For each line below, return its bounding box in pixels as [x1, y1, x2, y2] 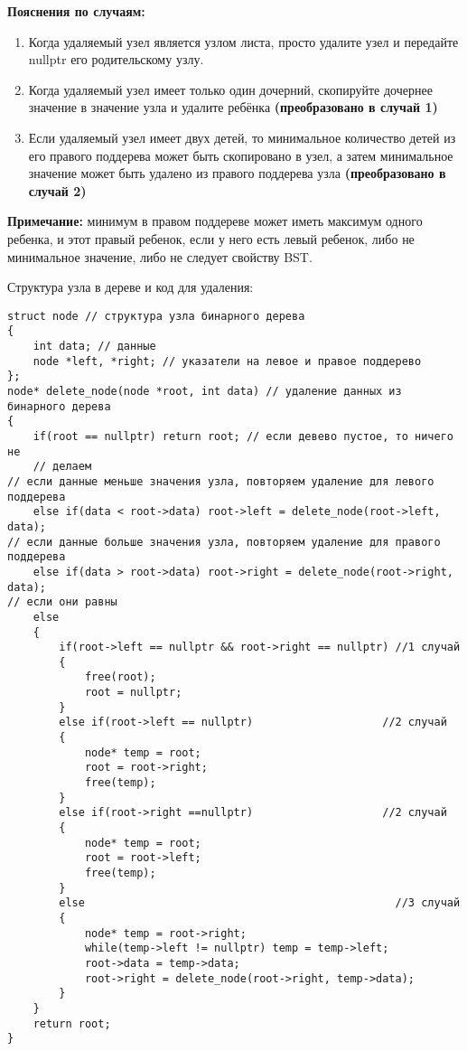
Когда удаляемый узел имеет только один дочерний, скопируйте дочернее [28, 80, 433, 99]
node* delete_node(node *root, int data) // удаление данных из [7, 385, 402, 398]
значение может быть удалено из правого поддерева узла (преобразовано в [28, 164, 446, 183]
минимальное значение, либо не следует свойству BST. [7, 247, 313, 266]
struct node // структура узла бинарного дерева [7, 309, 305, 323]
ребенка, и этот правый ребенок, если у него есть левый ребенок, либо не [7, 229, 415, 248]
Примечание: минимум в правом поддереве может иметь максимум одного [7, 211, 423, 230]
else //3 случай [59, 896, 461, 910]
